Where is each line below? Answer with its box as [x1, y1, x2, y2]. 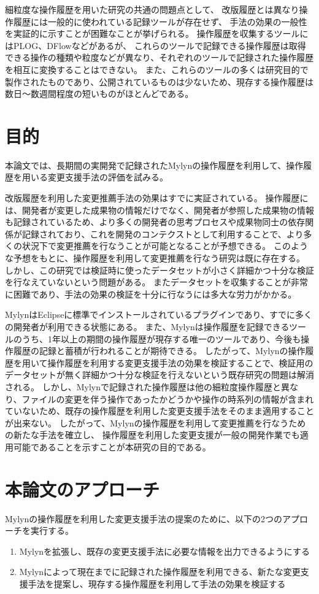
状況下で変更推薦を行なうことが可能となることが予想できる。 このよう [21, 239, 308, 252]
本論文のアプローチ [5, 476, 160, 501]
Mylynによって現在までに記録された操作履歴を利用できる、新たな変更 [19, 565, 301, 578]
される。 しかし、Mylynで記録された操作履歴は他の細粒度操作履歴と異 [5, 380, 290, 393]
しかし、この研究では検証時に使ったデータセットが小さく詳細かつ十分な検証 [5, 263, 314, 276]
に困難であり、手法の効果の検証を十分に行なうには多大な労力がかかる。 [5, 287, 297, 300]
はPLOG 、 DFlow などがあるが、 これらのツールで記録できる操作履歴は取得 [5, 39, 306, 52]
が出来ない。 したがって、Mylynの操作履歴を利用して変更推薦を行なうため [5, 416, 306, 429]
